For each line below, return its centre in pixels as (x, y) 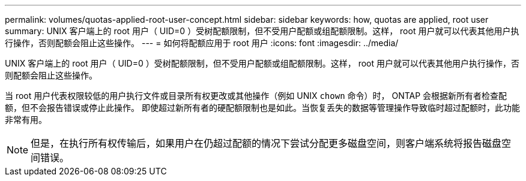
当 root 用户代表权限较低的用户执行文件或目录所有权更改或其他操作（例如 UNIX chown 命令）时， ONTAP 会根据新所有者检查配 (256, 96)
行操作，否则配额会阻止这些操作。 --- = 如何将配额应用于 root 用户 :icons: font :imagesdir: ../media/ (202, 43)
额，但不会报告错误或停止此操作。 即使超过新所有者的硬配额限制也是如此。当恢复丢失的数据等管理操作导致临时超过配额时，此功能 (262, 108)
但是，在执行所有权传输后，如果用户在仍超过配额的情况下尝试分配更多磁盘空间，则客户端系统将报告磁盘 (266, 143)
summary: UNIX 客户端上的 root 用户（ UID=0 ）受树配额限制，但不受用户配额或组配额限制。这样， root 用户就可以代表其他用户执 (262, 31)
